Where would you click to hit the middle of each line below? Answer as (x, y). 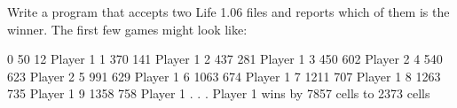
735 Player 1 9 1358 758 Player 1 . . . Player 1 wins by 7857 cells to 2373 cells (219, 93)
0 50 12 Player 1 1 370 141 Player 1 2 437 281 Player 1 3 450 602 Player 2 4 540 (225, 59)
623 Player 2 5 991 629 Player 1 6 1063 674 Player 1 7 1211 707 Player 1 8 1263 (224, 76)
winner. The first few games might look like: (127, 29)
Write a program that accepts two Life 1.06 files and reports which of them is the (228, 12)
